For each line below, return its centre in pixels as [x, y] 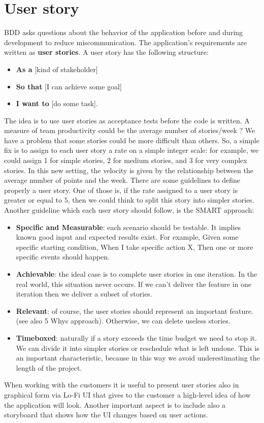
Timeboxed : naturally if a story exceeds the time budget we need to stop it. [136, 337]
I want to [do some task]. [57, 103]
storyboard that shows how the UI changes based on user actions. [106, 415]
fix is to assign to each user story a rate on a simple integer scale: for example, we [131, 150]
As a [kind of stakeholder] [57, 69]
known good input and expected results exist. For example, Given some [127, 237]
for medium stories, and [150, 160]
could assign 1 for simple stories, [55, 160]
